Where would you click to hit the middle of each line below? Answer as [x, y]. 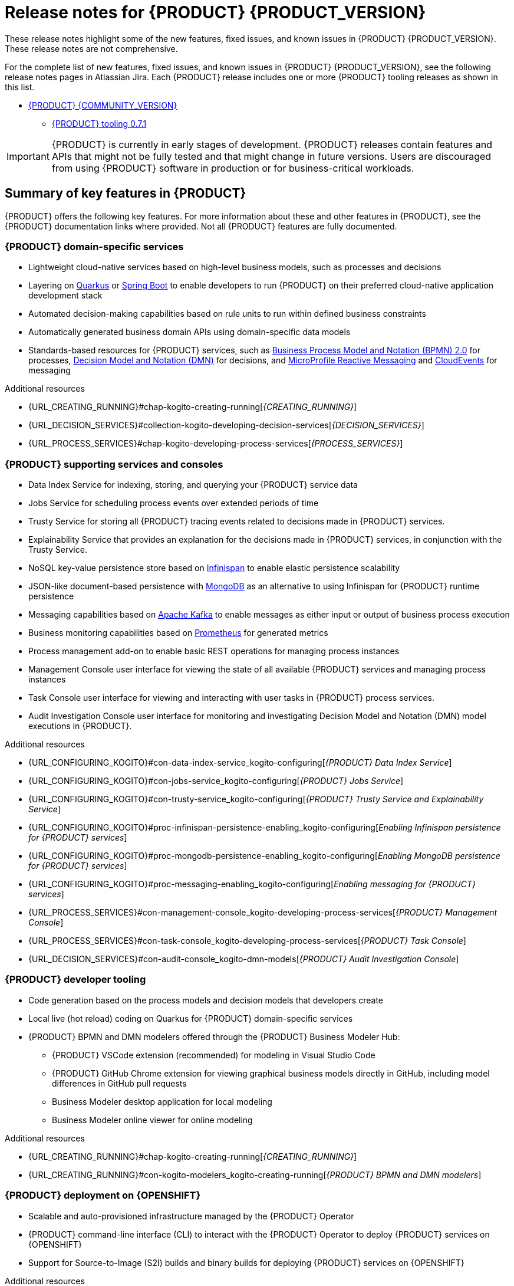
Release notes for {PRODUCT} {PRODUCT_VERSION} [215, 12]
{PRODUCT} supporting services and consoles [114, 464]
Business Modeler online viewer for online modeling [152, 1120]
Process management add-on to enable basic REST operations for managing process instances [214, 651]
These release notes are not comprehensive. [91, 48]
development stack [65, 296]
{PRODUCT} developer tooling [75, 980]
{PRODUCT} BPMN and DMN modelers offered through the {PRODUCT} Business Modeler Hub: [214, 1036]
